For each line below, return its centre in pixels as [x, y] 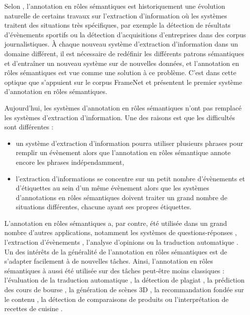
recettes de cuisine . [33, 308]
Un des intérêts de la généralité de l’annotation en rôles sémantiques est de [116, 251]
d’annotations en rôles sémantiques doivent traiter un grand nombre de [122, 197]
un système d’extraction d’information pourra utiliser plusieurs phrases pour [129, 143]
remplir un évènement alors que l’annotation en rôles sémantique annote [123, 152]
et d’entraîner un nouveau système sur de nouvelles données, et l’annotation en [122, 63]
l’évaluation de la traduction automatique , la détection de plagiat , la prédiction [125, 280]
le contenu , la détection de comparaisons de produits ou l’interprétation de [117, 299]
